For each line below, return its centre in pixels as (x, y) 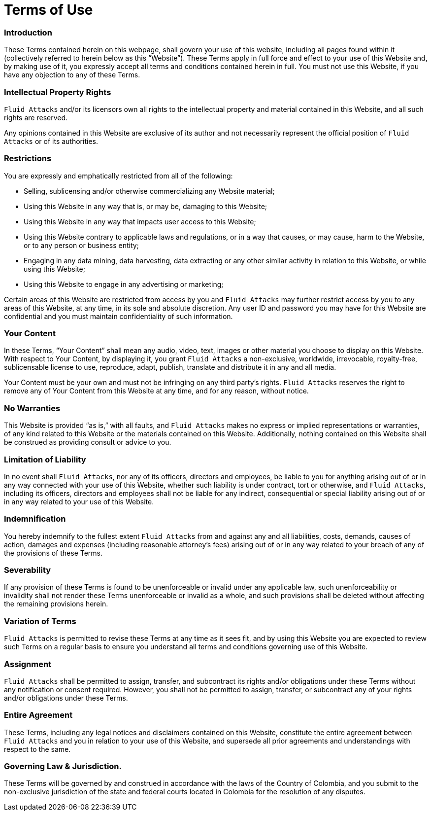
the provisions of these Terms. (53, 553)
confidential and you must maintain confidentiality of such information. (118, 316)
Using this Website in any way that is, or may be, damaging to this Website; (146, 206)
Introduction (28, 32)
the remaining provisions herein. (56, 604)
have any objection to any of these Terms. (72, 75)
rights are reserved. (36, 117)
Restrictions (28, 159)
